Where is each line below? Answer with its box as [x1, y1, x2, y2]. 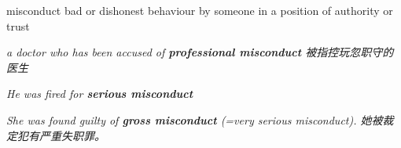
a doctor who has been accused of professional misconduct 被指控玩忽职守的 [6, 44, 394, 60]
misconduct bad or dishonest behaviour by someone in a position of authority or [6, 2, 393, 18]
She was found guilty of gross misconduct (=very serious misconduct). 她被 [6, 111, 383, 128]
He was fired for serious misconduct [6, 85, 193, 102]
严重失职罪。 [39, 127, 105, 143]
